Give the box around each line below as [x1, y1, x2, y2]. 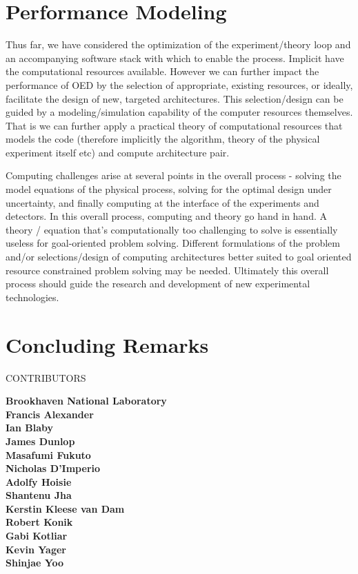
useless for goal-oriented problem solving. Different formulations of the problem [6, 236, 340, 250]
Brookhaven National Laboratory [6, 393, 167, 408]
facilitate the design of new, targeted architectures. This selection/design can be [6, 91, 344, 105]
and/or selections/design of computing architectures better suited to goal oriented [6, 249, 352, 264]
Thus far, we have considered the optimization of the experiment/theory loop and [6, 37, 351, 52]
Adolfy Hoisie [6, 474, 72, 489]
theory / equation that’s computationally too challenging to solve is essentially [6, 222, 338, 236]
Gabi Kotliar [6, 529, 68, 543]
